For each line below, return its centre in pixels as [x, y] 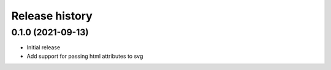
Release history [52, 16]
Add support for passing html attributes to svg [85, 56]
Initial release [44, 47]
